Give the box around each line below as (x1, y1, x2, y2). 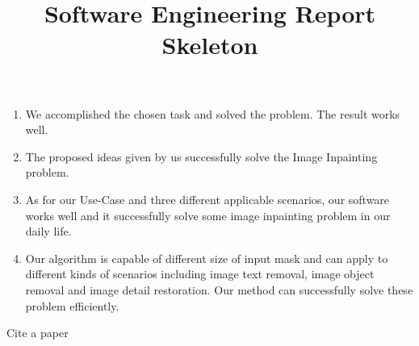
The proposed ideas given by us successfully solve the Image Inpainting (25, 148, 378, 165)
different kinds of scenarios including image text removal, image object (25, 265, 375, 282)
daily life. (25, 223, 72, 240)
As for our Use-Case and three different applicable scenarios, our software (25, 190, 390, 207)
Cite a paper (6, 324, 69, 341)
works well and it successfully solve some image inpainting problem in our (25, 206, 391, 223)
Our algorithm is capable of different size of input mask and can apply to (25, 249, 388, 266)
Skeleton (161, 28, 258, 61)
